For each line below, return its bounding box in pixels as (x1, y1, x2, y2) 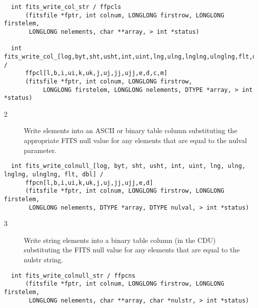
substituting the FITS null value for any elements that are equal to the (24, 244, 240, 255)
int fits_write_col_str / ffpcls (11, 3, 122, 10)
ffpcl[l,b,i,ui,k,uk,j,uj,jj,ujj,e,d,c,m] (25, 70, 168, 77)
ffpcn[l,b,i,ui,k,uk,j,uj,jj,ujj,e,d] (25, 179, 153, 186)
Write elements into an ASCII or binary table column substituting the (24, 125, 238, 136)
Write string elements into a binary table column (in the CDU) (24, 234, 216, 245)
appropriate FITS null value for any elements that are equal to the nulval (24, 135, 247, 146)
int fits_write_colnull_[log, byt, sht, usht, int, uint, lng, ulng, (11, 162, 246, 170)
